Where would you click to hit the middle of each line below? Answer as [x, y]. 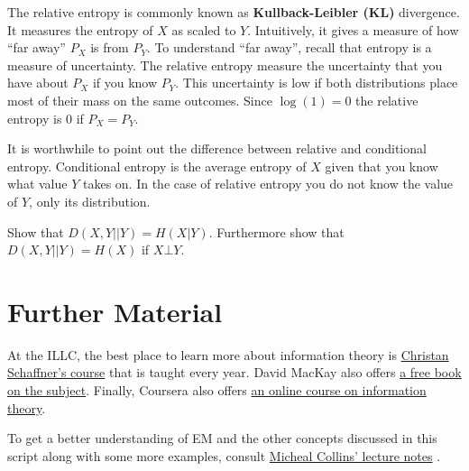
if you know [125, 83]
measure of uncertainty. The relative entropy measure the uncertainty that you [225, 65]
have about [38, 83]
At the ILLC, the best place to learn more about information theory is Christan [228, 354]
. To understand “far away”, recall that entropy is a [289, 47]
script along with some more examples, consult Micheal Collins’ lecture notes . [224, 455]
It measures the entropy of [80, 29]
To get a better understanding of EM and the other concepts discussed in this [222, 438]
